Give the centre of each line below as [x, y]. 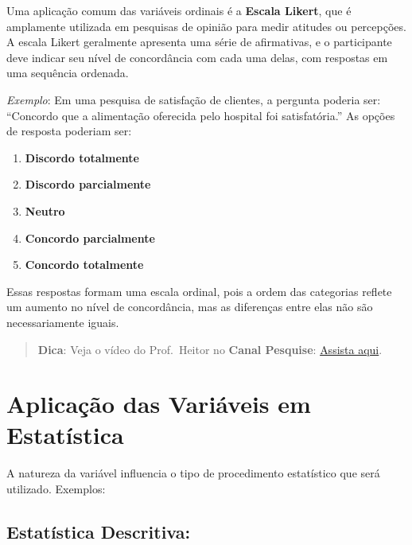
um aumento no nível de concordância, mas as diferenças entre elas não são [190, 307]
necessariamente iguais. [63, 322]
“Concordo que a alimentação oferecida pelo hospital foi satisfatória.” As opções [201, 115]
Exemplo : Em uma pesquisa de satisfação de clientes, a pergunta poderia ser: [194, 99]
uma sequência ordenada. [68, 73]
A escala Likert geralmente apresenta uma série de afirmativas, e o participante [199, 42]
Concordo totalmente [84, 265]
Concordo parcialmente [90, 237]
